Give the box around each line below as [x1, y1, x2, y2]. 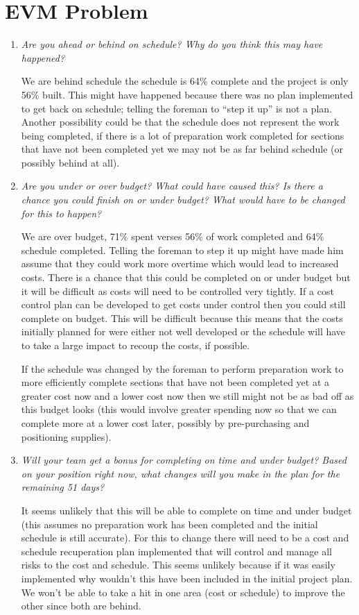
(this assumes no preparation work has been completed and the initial [21, 516, 318, 531]
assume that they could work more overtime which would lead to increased [21, 256, 339, 271]
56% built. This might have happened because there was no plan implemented [21, 87, 353, 101]
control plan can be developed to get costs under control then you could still [21, 297, 346, 312]
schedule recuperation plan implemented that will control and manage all [21, 544, 333, 558]
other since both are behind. [21, 598, 141, 613]
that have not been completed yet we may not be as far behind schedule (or [21, 142, 343, 156]
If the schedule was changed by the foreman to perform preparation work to [21, 361, 344, 376]
